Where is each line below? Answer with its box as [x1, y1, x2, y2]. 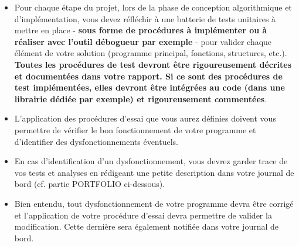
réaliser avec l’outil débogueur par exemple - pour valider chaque [14, 35, 272, 47]
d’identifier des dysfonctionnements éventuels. [14, 135, 178, 147]
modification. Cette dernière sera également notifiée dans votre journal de [14, 220, 279, 233]
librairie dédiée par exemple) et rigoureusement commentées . [14, 92, 267, 105]
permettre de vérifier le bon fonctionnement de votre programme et [14, 123, 256, 136]
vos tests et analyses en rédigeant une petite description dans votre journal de [14, 166, 294, 178]
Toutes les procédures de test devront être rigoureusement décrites [14, 58, 292, 70]
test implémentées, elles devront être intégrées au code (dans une [14, 81, 285, 93]
